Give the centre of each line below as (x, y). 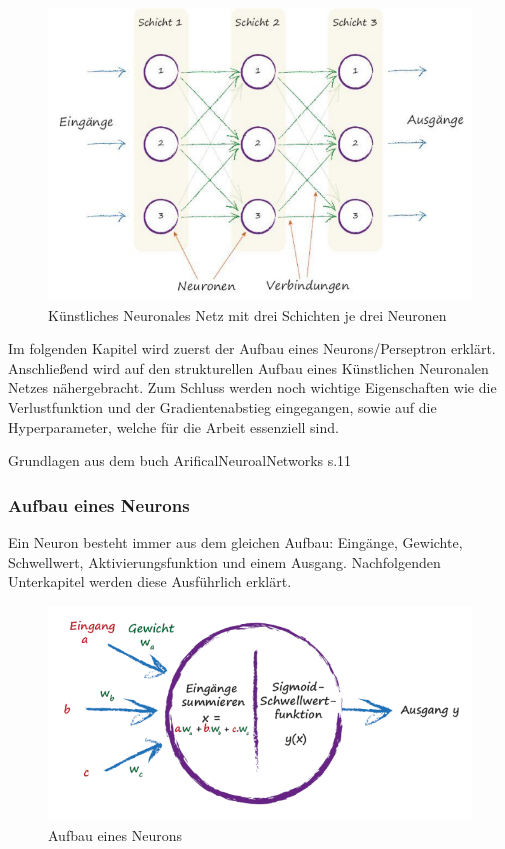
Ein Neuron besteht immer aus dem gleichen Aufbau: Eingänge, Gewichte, (235, 542)
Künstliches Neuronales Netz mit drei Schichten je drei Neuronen (247, 314)
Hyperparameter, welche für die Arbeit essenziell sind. (173, 426)
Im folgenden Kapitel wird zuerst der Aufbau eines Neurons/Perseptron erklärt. (252, 348)
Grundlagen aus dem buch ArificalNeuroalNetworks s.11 (180, 460)
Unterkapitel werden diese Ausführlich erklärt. (150, 581)
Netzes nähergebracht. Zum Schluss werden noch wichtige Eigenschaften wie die (252, 387)
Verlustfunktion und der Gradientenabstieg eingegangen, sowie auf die (222, 407)
